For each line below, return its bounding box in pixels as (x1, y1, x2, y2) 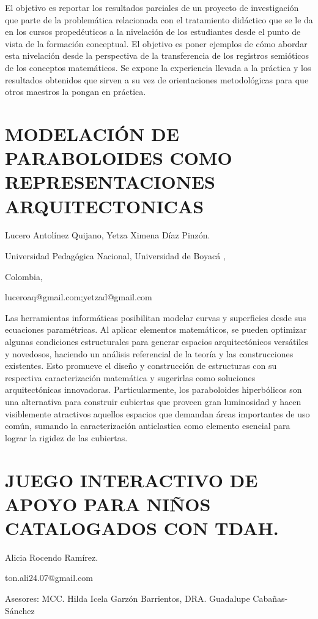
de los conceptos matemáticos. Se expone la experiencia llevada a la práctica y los (5, 61, 311, 74)
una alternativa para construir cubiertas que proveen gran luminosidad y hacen (5, 395, 301, 408)
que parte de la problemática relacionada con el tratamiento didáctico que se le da (5, 13, 313, 26)
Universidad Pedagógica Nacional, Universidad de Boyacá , (5, 249, 226, 262)
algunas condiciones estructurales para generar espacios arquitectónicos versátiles (5, 335, 308, 347)
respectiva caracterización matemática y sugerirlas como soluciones (5, 371, 256, 384)
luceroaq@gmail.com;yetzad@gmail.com (5, 291, 152, 303)
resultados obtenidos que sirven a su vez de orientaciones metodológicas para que (5, 73, 309, 86)
